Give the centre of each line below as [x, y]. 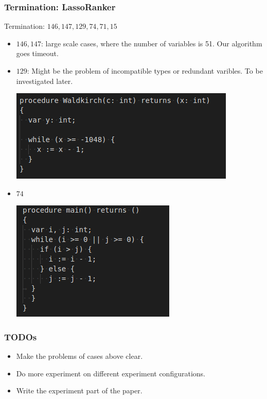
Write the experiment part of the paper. [79, 391]
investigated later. [44, 81]
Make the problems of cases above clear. [79, 356]
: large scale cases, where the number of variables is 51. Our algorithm [152, 43]
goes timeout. [37, 53]
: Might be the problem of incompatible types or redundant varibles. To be [145, 71]
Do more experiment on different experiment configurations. [111, 373]
